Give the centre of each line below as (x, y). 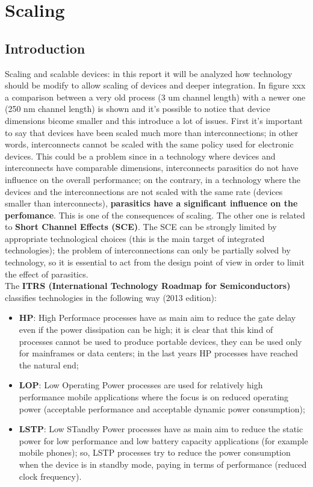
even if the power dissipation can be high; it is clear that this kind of (146, 330)
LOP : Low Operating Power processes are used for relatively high (141, 385)
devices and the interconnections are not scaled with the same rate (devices (144, 191)
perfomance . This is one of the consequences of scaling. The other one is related (155, 215)
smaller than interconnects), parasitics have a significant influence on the (151, 203)
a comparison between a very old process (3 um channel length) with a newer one (155, 97)
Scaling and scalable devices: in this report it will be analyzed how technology (149, 73)
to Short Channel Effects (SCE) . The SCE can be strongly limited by (141, 227)
